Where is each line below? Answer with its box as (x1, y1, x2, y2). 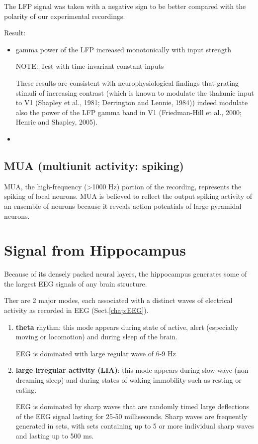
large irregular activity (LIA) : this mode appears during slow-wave (15, 365, 232, 375)
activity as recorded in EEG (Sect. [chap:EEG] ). (4, 305, 149, 315)
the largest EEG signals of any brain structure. (4, 278, 147, 289)
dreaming (15, 374, 44, 385)
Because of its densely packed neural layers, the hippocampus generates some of (4, 269, 247, 279)
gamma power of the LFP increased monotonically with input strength (15, 44, 232, 54)
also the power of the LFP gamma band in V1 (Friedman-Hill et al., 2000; (15, 107, 242, 117)
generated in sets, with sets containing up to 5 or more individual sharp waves (15, 421, 254, 431)
